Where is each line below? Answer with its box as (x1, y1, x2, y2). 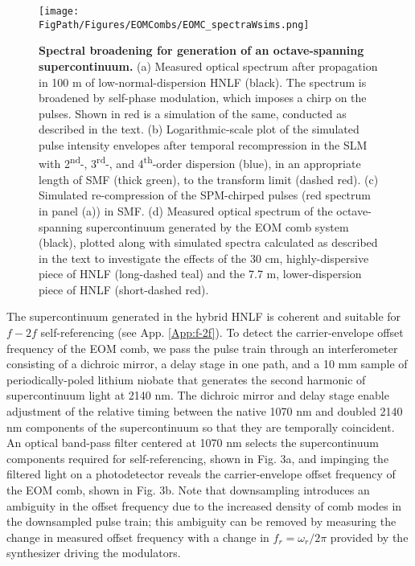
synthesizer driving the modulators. (6, 544, 181, 561)
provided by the (330, 528, 409, 545)
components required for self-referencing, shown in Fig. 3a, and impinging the (6, 449, 389, 466)
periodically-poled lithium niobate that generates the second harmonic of (6, 371, 366, 388)
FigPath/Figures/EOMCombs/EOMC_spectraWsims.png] (39, 18, 310, 31)
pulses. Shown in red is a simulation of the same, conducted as (39, 105, 347, 121)
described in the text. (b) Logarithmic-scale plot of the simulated (39, 121, 360, 137)
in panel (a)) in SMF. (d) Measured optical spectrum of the (39, 202, 333, 219)
